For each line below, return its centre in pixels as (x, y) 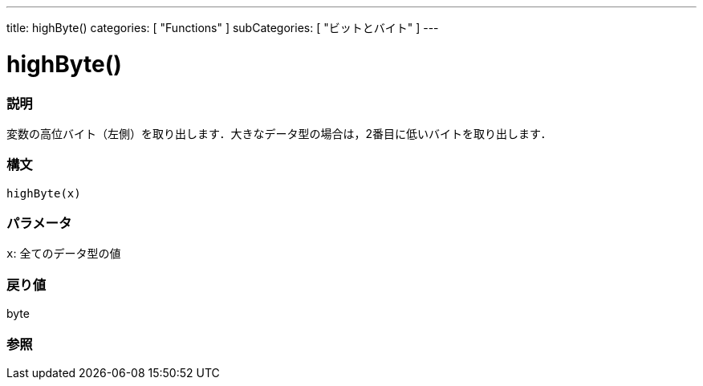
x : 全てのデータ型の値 (64, 254)
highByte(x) (44, 193)
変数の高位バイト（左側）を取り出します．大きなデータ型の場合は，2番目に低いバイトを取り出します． (279, 133)
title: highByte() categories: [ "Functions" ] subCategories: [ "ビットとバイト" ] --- (223, 28)
